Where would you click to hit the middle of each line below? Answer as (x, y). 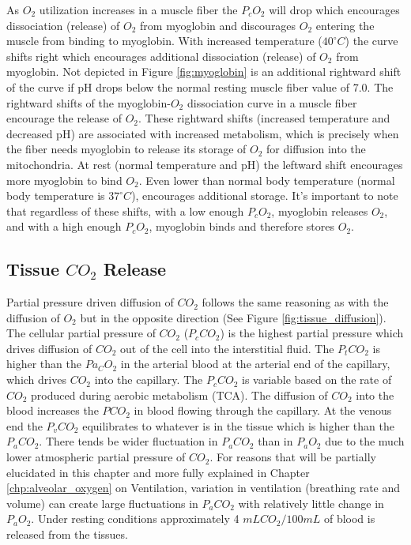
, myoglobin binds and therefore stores (242, 226)
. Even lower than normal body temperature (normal (267, 180)
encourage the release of (64, 118)
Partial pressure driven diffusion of (90, 302)
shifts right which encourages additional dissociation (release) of (161, 56)
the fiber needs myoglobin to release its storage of (126, 149)
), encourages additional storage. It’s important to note (265, 195)
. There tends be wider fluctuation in (128, 441)
